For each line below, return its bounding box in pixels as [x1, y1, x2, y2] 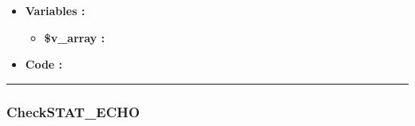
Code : [25, 56, 63, 73]
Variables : [25, 2, 85, 18]
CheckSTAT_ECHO [6, 101, 140, 121]
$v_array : [44, 29, 105, 45]
